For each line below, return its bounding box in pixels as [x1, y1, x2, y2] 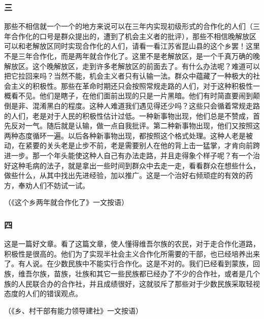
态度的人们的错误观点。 [4, 288, 82, 299]
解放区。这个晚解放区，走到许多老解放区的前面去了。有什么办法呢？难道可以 [4, 60, 260, 71]
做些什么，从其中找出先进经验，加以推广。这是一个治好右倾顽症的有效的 [4, 170, 246, 181]
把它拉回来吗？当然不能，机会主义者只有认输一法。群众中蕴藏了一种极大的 [4, 70, 253, 81]
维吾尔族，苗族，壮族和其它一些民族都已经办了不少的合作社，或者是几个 [18, 268, 260, 278]
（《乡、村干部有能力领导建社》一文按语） [4, 305, 143, 315]
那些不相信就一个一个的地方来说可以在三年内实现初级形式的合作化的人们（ [4, 21, 253, 31]
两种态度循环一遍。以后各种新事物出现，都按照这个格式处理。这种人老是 [4, 130, 246, 140]
